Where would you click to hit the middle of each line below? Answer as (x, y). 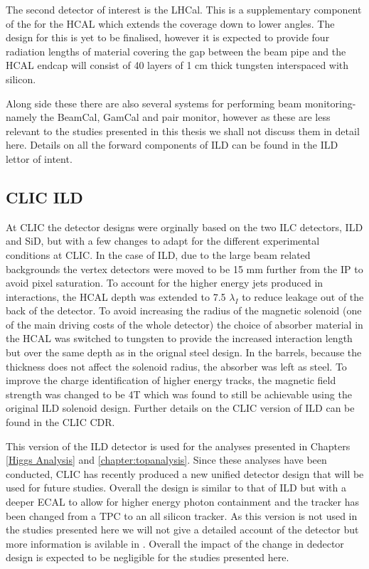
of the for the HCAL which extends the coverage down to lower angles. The (170, 23)
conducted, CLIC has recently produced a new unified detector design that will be (185, 473)
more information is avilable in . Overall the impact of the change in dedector (175, 543)
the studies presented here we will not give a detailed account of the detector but (182, 530)
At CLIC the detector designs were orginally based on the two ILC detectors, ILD (184, 227)
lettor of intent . (39, 158)
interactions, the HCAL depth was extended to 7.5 (116, 296)
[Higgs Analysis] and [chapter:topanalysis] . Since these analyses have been (166, 460)
